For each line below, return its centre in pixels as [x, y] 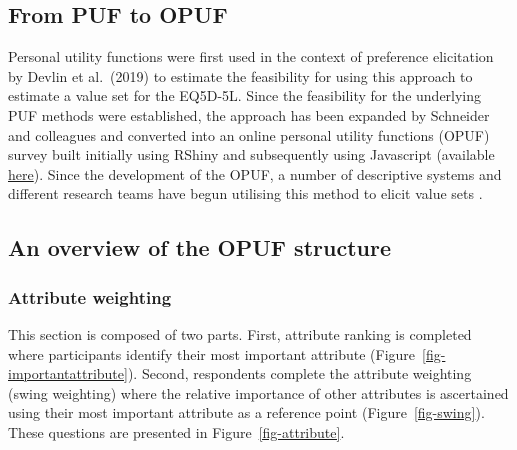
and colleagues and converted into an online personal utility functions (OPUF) [249, 134]
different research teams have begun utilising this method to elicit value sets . [245, 193]
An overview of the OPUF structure [199, 247]
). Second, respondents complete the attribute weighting [299, 373]
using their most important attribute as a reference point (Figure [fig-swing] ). [246, 412]
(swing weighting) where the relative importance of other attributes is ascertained [258, 392]
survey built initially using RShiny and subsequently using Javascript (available [251, 154]
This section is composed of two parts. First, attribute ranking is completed [240, 333]
